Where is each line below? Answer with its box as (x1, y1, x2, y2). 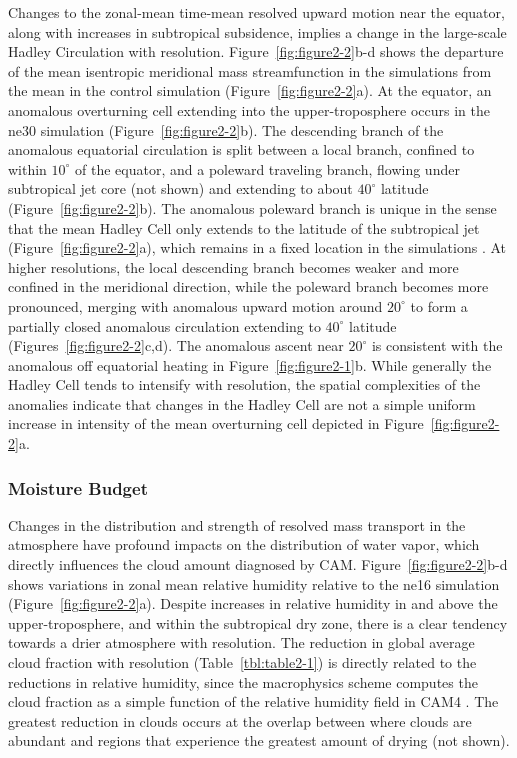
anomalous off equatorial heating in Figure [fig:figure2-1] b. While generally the (8, 354, 492, 375)
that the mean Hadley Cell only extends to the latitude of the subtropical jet (8, 217, 480, 238)
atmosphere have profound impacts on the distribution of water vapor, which (8, 534, 480, 555)
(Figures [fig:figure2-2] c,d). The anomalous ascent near (8, 335, 344, 356)
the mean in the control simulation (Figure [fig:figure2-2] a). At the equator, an (8, 80, 492, 101)
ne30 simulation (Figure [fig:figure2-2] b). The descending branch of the (8, 119, 444, 140)
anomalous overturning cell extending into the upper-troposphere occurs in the (8, 99, 490, 120)
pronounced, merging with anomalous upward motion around (8, 295, 383, 316)
